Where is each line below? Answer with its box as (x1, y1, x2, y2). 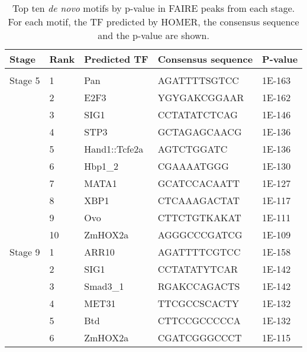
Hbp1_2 (84, 159, 119, 173)
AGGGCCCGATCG (157, 228, 243, 241)
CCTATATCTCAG (157, 108, 238, 121)
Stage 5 (9, 73, 40, 87)
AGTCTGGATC (157, 142, 228, 156)
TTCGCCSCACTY (157, 296, 240, 310)
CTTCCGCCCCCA (157, 314, 241, 327)
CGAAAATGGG (157, 159, 229, 173)
